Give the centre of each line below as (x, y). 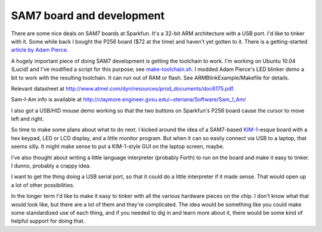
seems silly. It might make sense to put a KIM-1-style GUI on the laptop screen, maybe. (118, 147)
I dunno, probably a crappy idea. (51, 166)
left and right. (27, 119)
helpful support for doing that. (48, 221)
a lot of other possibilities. (43, 185)
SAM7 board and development (88, 16)
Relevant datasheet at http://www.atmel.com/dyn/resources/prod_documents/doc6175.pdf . (123, 88)
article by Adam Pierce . (40, 50)
